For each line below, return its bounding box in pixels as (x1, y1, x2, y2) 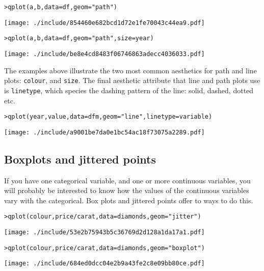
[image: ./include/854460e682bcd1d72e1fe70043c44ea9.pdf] (4, 19, 205, 26)
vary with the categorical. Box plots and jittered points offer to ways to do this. (4, 195, 253, 205)
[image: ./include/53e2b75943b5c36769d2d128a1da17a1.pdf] (4, 229, 205, 236)
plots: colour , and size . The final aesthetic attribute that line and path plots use (4, 75, 260, 86)
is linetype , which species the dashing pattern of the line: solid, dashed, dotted (4, 85, 254, 95)
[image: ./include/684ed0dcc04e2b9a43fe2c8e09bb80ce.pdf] (4, 260, 205, 267)
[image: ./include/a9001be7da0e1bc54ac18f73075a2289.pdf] (4, 128, 205, 136)
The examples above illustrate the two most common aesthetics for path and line (4, 65, 257, 75)
